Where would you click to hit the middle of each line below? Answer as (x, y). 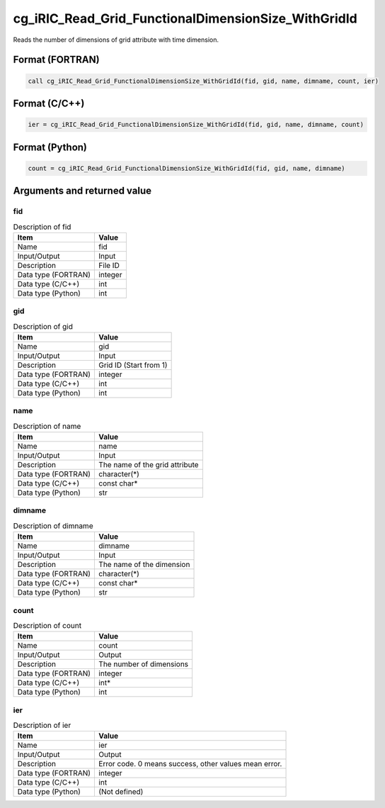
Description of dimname (53, 526)
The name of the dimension (144, 565)
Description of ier (42, 725)
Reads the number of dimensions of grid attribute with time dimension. (116, 40)
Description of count (47, 626)
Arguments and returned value (82, 191)
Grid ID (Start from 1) (133, 365)
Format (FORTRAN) (56, 60)
